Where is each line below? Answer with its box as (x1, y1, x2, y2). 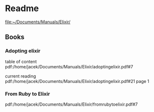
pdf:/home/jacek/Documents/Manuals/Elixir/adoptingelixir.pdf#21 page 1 (5, 78, 149, 84)
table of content (5, 59, 37, 64)
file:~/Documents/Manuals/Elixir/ (5, 19, 71, 25)
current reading (5, 73, 36, 79)
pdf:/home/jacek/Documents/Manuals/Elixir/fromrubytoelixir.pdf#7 (5, 101, 138, 107)
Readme (5, 3, 39, 14)
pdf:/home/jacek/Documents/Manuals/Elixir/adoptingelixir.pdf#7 (5, 64, 133, 69)
